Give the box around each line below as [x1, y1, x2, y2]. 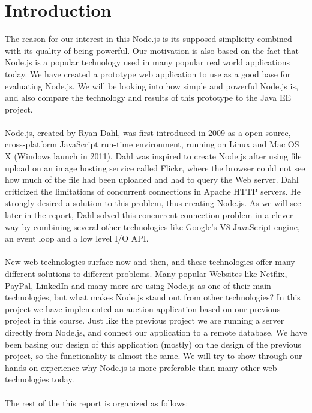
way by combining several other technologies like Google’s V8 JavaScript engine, [5, 220, 300, 233]
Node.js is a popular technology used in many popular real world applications [5, 56, 290, 68]
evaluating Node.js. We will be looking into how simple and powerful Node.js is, [5, 79, 298, 92]
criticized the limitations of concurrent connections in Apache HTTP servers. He [5, 185, 301, 197]
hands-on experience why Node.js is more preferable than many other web [5, 361, 277, 373]
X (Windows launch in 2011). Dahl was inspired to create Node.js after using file [5, 150, 302, 162]
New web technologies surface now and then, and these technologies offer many [5, 255, 295, 268]
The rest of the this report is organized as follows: [5, 396, 188, 409]
